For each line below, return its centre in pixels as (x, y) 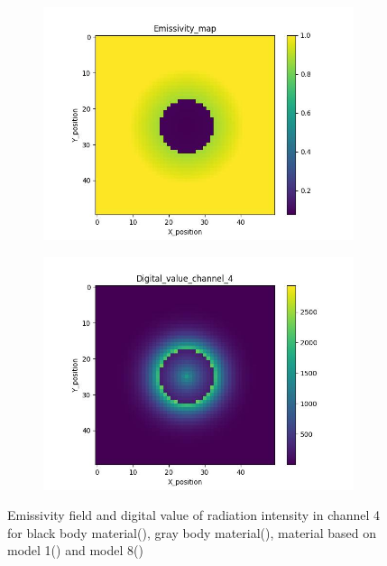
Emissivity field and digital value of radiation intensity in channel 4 (194, 515)
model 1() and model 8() (75, 550)
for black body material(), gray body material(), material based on (192, 532)
